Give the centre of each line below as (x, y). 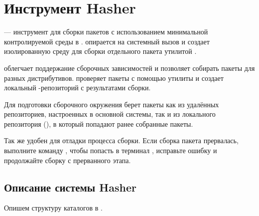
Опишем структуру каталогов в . (53, 208)
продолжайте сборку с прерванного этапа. (67, 160)
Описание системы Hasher (70, 187)
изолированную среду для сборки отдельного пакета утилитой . (100, 51)
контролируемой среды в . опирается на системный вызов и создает (107, 41)
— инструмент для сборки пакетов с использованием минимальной (106, 32)
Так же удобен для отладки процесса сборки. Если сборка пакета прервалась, (121, 140)
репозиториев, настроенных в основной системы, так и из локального (110, 114)
